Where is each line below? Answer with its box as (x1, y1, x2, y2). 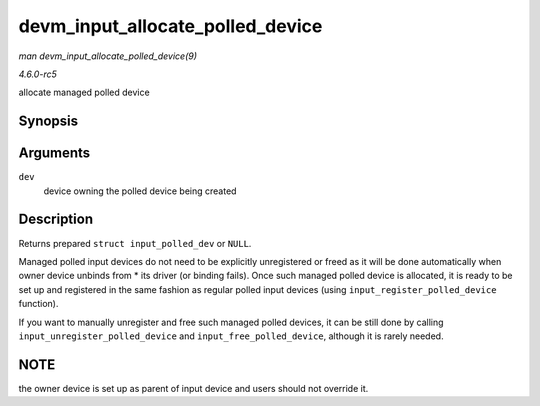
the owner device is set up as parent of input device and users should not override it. (18, 382, 369, 394)
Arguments (18, 145, 91, 162)
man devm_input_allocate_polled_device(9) (18, 50, 198, 62)
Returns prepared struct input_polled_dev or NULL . (18, 237, 252, 249)
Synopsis (18, 113, 79, 130)
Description (18, 211, 94, 228)
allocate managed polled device (18, 86, 150, 99)
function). (18, 298, 59, 310)
